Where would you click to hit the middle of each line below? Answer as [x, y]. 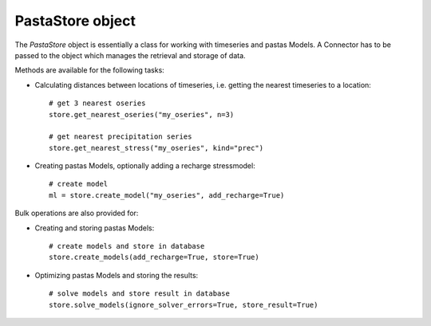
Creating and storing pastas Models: [95, 228]
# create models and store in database [127, 246]
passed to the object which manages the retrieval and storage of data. [130, 55]
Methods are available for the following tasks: [90, 70]
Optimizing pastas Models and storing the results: [117, 275]
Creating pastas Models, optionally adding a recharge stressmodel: [145, 166]
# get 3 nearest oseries [97, 103]
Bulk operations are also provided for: [77, 213]
